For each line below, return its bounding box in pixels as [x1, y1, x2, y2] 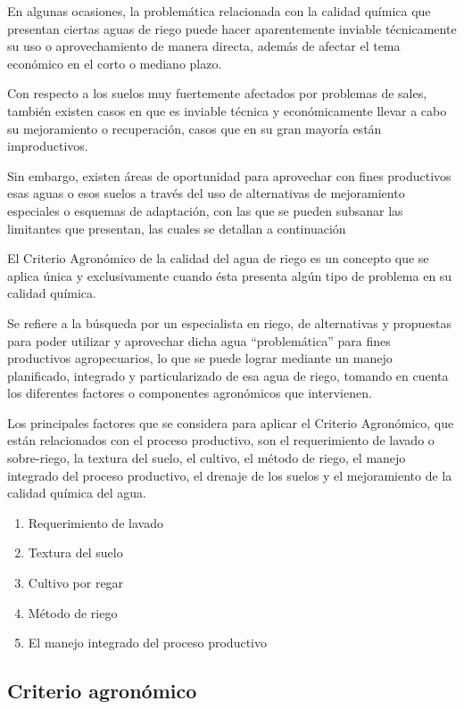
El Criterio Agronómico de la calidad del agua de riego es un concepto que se [7, 249, 429, 268]
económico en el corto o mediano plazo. [7, 54, 222, 72]
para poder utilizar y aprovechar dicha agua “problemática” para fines [7, 331, 391, 350]
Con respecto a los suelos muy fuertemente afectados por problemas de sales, [7, 84, 427, 103]
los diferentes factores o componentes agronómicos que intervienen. [7, 383, 372, 402]
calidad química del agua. [7, 483, 146, 502]
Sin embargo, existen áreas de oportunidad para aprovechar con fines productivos [7, 166, 452, 185]
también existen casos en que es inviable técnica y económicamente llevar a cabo [7, 101, 447, 120]
